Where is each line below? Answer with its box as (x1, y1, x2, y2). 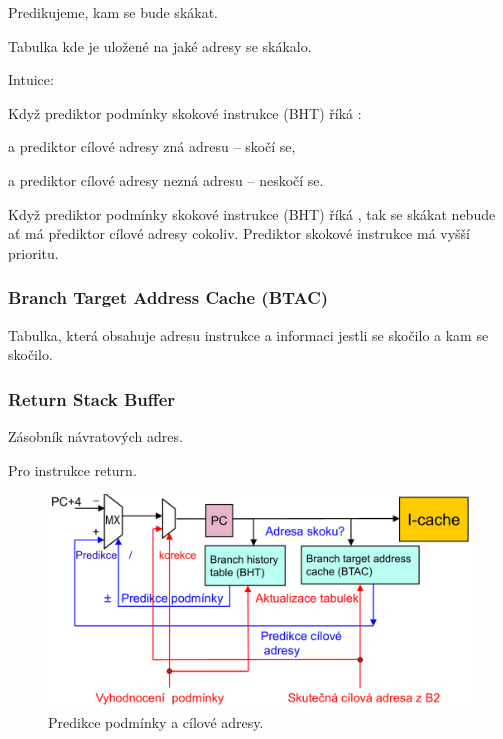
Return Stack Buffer (8, 386, 176, 411)
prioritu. (8, 242, 59, 263)
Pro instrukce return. (8, 459, 137, 480)
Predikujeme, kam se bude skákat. (8, 2, 218, 22)
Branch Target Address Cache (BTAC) (8, 285, 329, 310)
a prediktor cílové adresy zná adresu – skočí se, (8, 136, 296, 157)
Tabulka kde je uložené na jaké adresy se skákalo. (8, 35, 312, 56)
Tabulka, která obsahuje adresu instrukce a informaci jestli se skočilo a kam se (8, 324, 489, 345)
